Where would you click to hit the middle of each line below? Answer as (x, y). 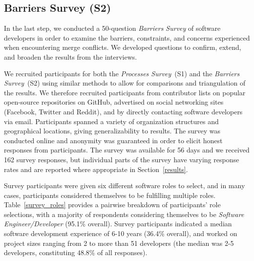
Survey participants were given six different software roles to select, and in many (125, 185)
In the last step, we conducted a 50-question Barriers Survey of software (112, 28)
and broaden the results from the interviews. (71, 56)
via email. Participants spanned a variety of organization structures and (111, 121)
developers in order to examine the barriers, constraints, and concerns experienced (127, 37)
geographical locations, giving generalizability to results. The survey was (112, 131)
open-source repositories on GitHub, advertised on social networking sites (114, 102)
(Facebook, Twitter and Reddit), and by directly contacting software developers (123, 111)
